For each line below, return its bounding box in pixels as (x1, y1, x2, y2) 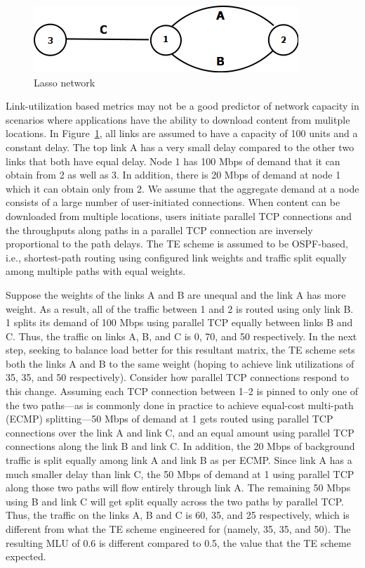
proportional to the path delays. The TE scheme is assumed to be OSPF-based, (6, 236, 348, 251)
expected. (6, 549, 46, 564)
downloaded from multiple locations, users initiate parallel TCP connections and (6, 208, 352, 223)
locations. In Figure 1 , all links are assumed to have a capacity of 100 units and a (6, 126, 358, 141)
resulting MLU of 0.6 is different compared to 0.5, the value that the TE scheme (6, 535, 351, 550)
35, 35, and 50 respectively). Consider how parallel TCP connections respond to (6, 370, 350, 385)
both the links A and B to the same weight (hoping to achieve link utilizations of (6, 356, 354, 370)
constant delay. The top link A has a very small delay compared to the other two (6, 139, 354, 154)
